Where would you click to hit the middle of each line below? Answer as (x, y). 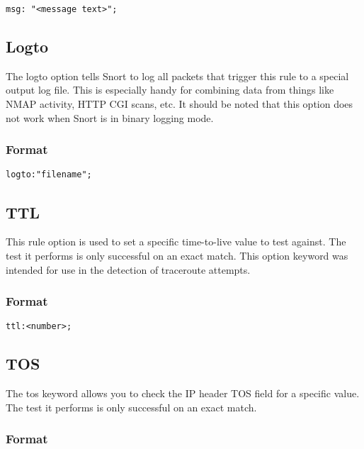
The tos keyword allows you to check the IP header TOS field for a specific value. (183, 393)
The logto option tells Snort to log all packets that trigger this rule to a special (177, 76)
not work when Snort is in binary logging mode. (110, 117)
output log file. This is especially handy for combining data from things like (170, 90)
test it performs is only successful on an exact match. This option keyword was (177, 255)
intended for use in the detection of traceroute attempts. (128, 269)
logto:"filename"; (49, 175)
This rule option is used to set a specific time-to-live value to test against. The (176, 242)
